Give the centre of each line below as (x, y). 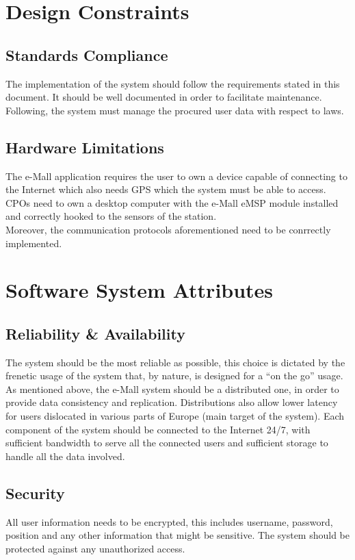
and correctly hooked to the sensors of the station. (111, 216)
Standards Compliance (87, 54)
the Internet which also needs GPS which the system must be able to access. (166, 189)
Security (35, 493)
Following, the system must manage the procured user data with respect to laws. (175, 110)
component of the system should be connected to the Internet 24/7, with (158, 429)
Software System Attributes (140, 290)
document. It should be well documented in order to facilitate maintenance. (164, 97)
